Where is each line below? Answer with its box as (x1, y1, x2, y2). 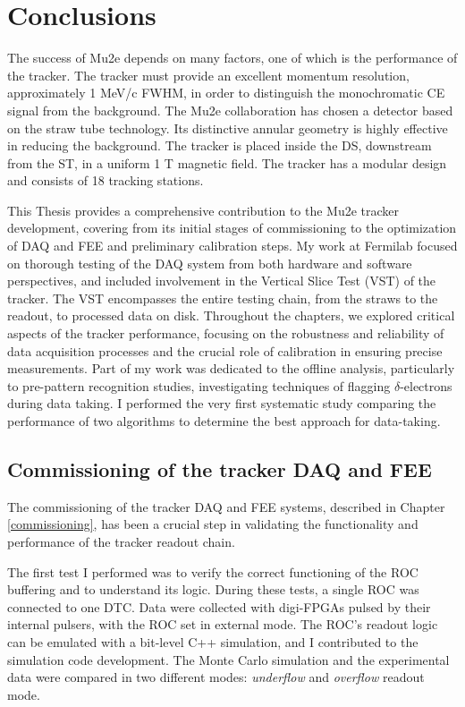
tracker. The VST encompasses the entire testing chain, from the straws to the (7, 288, 438, 307)
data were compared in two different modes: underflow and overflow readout (7, 668, 425, 686)
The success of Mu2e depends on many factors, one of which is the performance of (7, 48, 458, 67)
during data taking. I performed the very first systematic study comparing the (7, 394, 436, 413)
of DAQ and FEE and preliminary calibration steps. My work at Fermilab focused (7, 236, 458, 255)
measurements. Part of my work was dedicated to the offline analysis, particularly (7, 359, 455, 378)
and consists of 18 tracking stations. (7, 171, 204, 190)
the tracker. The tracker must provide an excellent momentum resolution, (7, 65, 410, 84)
